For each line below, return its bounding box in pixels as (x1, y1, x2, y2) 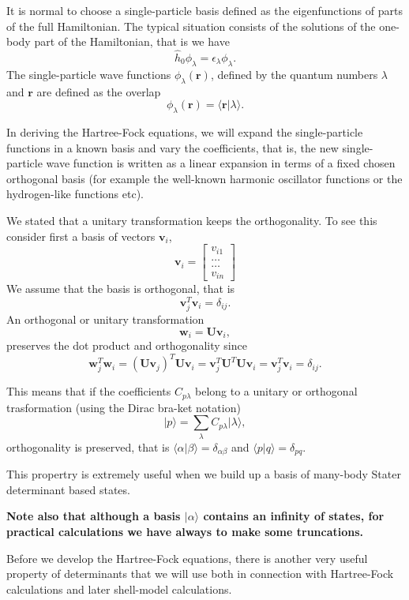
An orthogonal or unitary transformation (6, 311, 204, 327)
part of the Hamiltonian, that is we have (34, 33, 230, 50)
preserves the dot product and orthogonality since (6, 337, 247, 354)
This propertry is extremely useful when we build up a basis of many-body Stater (6, 466, 401, 482)
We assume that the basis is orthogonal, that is (6, 280, 235, 297)
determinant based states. (6, 481, 130, 497)
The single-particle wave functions (6, 66, 171, 82)
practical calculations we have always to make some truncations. (6, 523, 364, 539)
